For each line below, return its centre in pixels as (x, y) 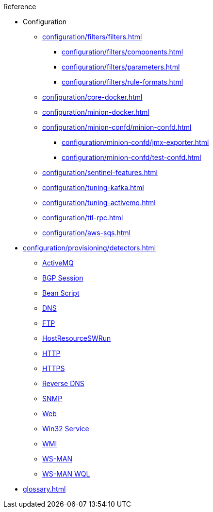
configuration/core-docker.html (92, 97)
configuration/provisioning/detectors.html (90, 248)
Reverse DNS (63, 383)
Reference (20, 7)
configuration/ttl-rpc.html (83, 218)
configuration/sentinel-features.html (100, 172)
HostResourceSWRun (77, 338)
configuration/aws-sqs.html (86, 233)
